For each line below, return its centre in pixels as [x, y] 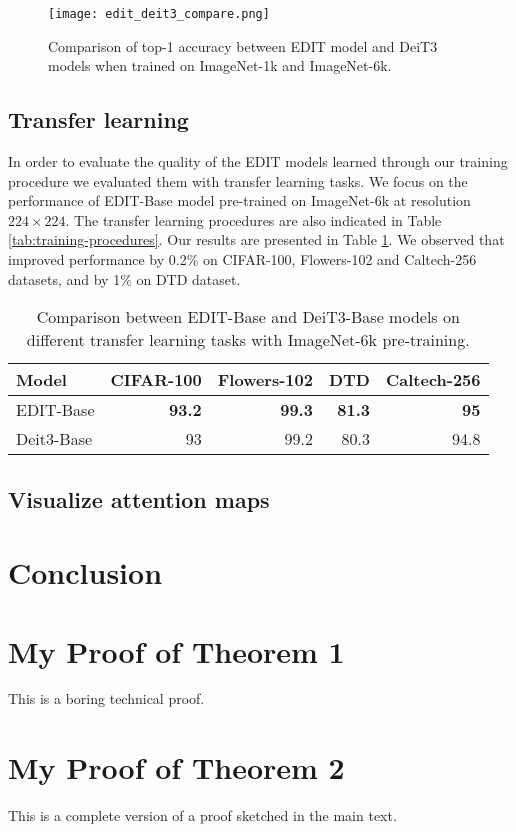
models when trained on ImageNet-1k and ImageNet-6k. [220, 65]
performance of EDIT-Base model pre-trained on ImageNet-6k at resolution [239, 200]
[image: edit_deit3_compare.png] [159, 14]
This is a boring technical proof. [106, 698]
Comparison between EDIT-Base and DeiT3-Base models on [248, 317]
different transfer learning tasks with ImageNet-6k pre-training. [248, 340]
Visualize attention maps [139, 498]
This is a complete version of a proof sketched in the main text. [202, 815]
